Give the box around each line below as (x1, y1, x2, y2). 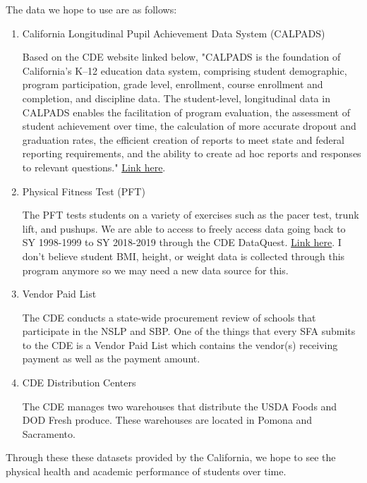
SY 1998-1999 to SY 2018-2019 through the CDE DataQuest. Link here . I (22, 235, 342, 250)
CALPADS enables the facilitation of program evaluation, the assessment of (22, 104, 351, 119)
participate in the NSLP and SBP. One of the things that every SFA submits (22, 324, 356, 338)
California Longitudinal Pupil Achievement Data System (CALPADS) (22, 25, 325, 40)
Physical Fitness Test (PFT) (22, 183, 145, 198)
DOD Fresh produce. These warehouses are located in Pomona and (22, 412, 313, 427)
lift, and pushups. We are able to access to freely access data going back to (22, 221, 346, 236)
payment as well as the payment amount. (22, 351, 200, 366)
